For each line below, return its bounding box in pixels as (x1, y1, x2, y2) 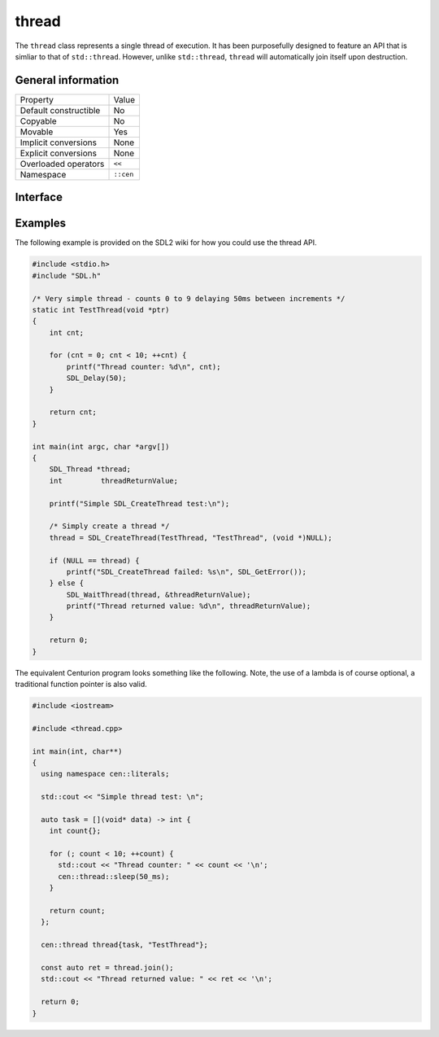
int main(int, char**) (32, 746, 123, 756)
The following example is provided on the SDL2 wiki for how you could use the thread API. (15, 238, 317, 247)
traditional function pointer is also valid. (15, 680, 147, 689)
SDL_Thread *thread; (49, 465, 132, 474)
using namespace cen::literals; (41, 769, 170, 779)
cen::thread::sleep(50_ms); (58, 872, 170, 881)
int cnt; (49, 328, 85, 337)
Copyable (20, 115, 57, 126)
